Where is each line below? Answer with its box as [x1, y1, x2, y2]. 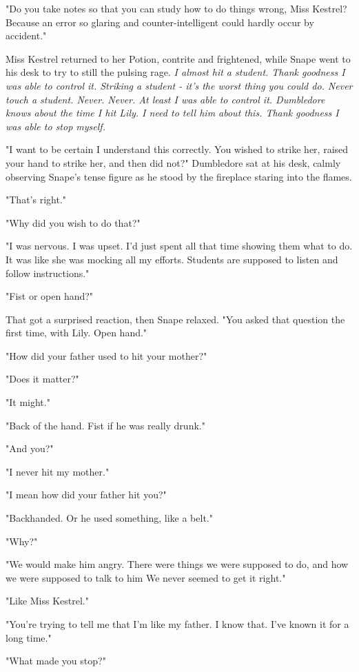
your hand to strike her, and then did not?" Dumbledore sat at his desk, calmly [6, 155, 341, 170]
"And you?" [6, 441, 54, 456]
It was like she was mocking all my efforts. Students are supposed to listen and [6, 252, 338, 266]
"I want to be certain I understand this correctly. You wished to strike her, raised [6, 142, 349, 156]
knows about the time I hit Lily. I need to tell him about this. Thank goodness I [6, 105, 339, 120]
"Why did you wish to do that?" [6, 215, 141, 230]
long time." [6, 630, 52, 644]
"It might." [6, 395, 50, 409]
